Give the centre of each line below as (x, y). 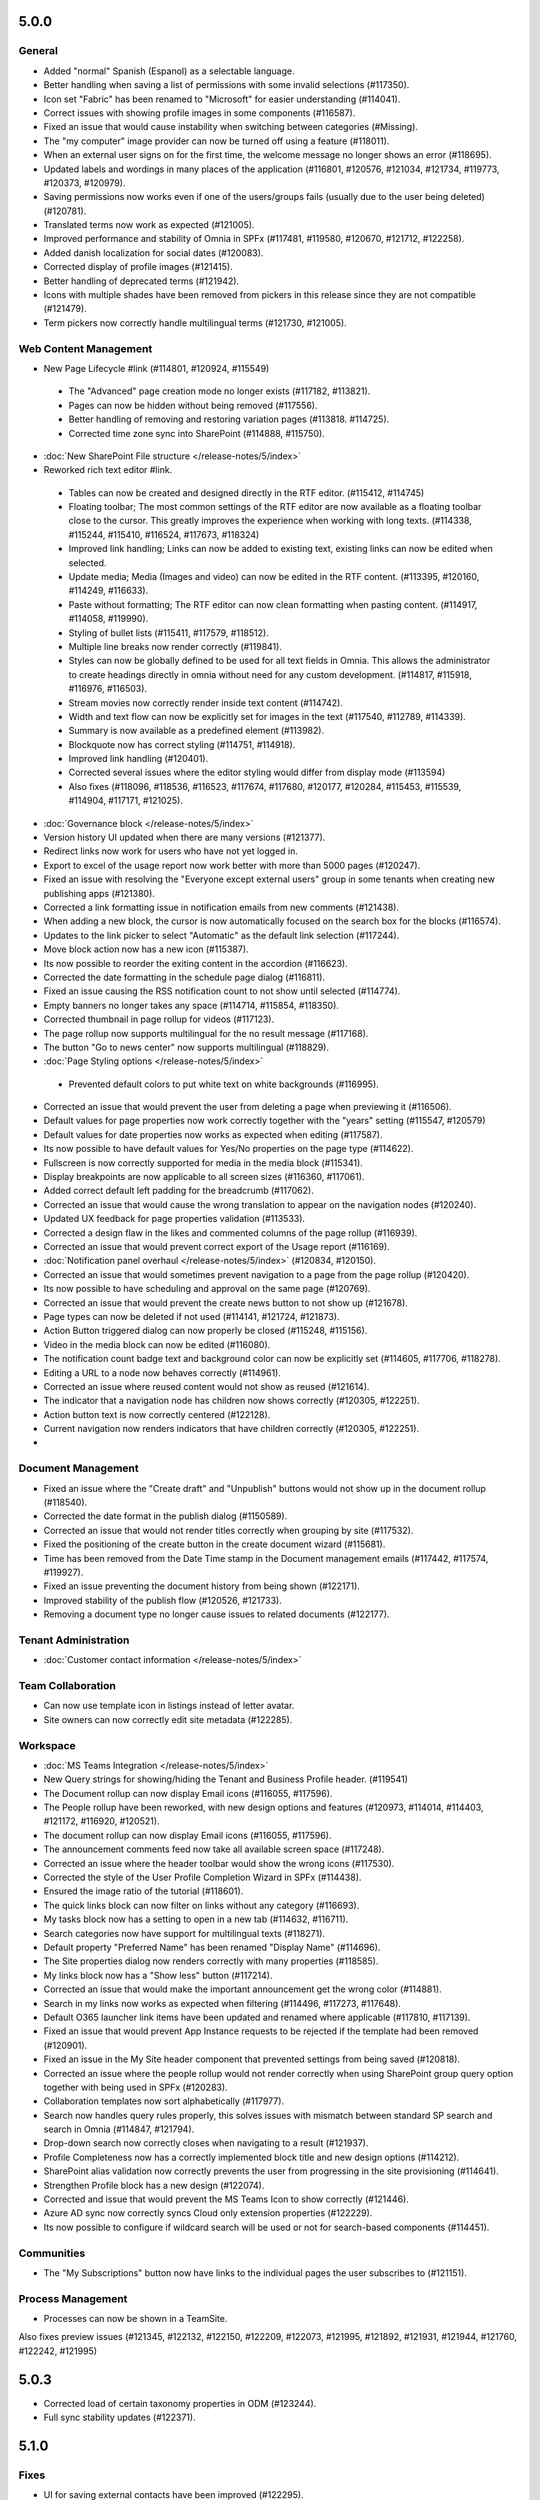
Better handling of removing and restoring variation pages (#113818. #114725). (229, 419)
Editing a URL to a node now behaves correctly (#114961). (162, 1372)
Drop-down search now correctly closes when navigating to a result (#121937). (206, 2143)
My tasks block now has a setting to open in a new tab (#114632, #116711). (196, 1919)
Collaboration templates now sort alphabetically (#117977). (164, 2101)
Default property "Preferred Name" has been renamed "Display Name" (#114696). (212, 1947)
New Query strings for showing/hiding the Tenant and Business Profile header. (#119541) (226, 1779)
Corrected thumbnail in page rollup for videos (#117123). (159, 1019)
